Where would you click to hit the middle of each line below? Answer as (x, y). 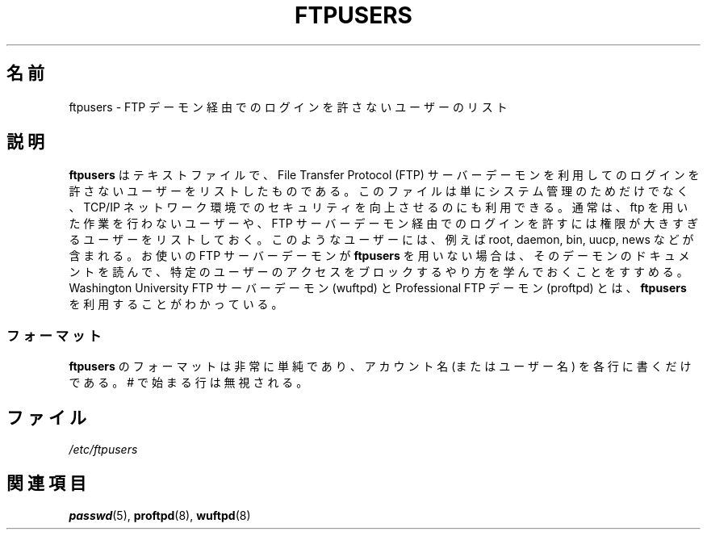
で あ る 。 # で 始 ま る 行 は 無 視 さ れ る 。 (188, 383)
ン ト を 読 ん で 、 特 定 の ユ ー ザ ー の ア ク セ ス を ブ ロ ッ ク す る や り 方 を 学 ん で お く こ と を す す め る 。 (379, 272)
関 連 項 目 (46, 484)
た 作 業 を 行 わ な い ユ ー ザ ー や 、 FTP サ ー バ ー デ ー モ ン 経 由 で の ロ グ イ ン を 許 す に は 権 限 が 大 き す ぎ (384, 224)
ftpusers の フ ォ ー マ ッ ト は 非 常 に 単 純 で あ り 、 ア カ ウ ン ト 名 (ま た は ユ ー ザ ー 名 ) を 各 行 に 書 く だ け (380, 366)
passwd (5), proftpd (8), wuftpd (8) (160, 515)
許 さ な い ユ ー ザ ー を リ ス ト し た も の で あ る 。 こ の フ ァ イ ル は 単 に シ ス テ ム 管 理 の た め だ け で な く (379, 191)
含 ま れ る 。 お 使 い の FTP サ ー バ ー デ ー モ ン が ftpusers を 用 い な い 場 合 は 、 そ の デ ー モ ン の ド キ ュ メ (379, 256)
